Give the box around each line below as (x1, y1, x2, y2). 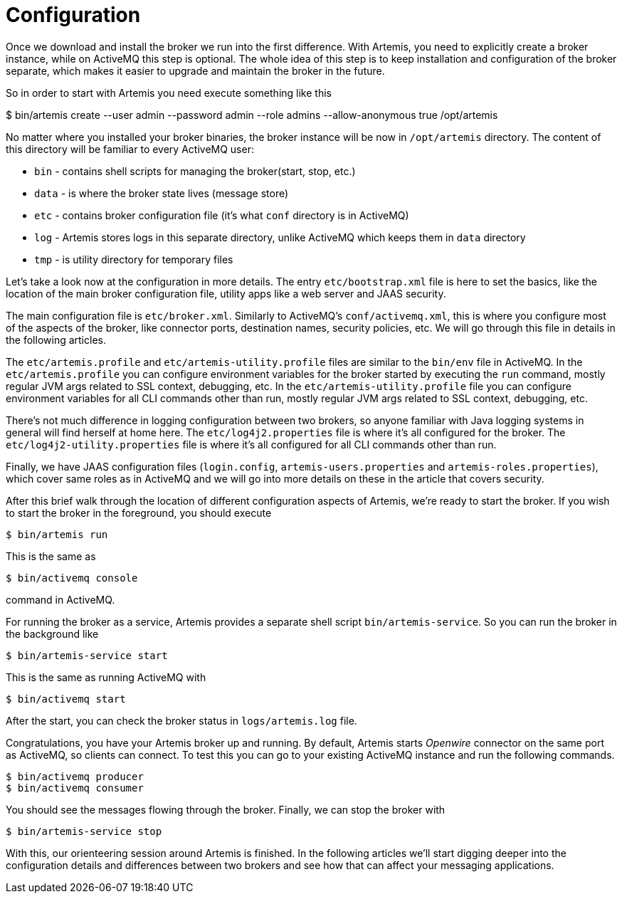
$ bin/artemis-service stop (6, 825, 162, 837)
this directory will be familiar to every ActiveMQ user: (6, 142, 254, 155)
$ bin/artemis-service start (6, 649, 168, 661)
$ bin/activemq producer (6, 770, 144, 782)
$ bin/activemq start (6, 693, 126, 705)
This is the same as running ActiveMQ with (6, 671, 206, 683)
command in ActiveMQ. (6, 593, 115, 606)
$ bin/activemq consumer (6, 782, 144, 794)
